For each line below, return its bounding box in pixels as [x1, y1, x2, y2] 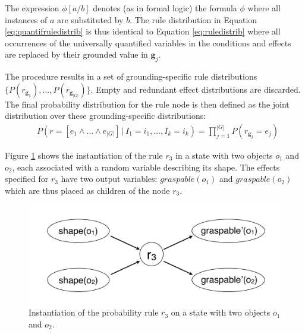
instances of [5, 13, 48, 26]
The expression [5, 2, 59, 14]
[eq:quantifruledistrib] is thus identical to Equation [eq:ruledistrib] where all [5, 25, 281, 37]
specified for [5, 172, 49, 185]
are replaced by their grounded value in [5, 48, 148, 61]
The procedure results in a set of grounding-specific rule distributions [5, 70, 257, 83]
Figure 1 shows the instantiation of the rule [5, 149, 163, 161]
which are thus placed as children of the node [5, 184, 170, 196]
